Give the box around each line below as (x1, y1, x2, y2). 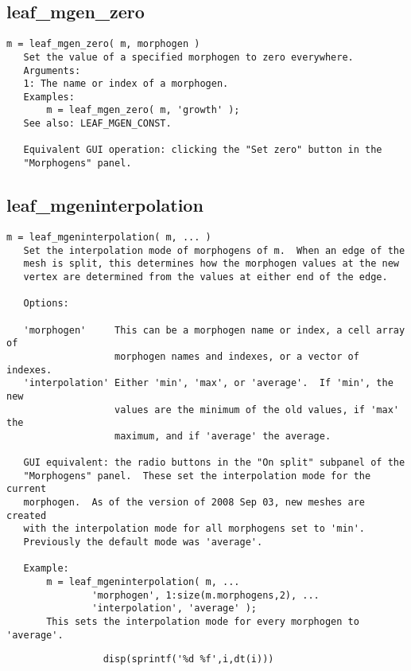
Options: (23, 298, 69, 310)
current (6, 483, 47, 495)
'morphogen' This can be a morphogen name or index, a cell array (23, 324, 405, 336)
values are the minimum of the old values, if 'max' (114, 404, 399, 415)
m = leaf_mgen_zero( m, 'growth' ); (46, 104, 240, 116)
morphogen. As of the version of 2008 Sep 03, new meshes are (23, 497, 366, 509)
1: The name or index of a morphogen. (23, 78, 229, 90)
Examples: (23, 91, 75, 103)
